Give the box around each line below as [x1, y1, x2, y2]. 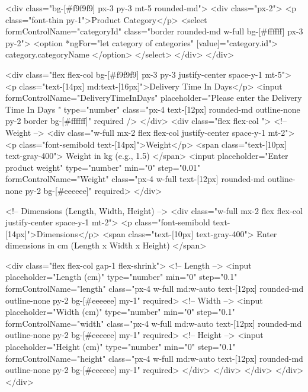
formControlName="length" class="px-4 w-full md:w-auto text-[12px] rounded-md [5, 282, 304, 295]
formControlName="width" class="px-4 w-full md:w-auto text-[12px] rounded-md [5, 317, 302, 329]
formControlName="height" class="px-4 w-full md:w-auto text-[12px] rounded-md [5, 352, 303, 364]
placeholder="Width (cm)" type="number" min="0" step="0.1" [5, 305, 235, 318]
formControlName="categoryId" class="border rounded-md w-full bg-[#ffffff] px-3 [5, 25, 303, 37]
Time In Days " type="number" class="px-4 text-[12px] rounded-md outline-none [5, 103, 300, 115]
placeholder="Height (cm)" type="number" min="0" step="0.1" [5, 340, 236, 353]
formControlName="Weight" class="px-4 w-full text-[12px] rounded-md [5, 173, 265, 185]
